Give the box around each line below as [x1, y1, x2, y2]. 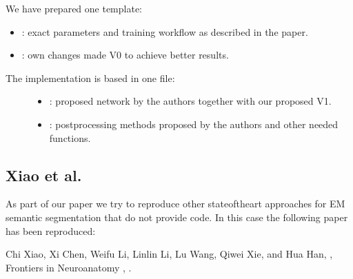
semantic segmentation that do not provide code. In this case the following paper [6, 209, 348, 224]
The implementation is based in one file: [6, 70, 175, 85]
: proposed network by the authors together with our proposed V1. [49, 94, 332, 108]
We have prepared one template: [6, 1, 143, 15]
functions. [49, 130, 91, 145]
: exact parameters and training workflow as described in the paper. [21, 24, 308, 39]
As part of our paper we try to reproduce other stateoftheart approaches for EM [6, 196, 345, 211]
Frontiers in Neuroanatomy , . [6, 260, 132, 274]
